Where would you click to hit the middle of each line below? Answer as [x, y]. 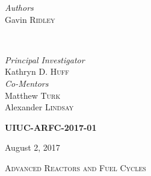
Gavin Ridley [30, 19]
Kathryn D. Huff [37, 71]
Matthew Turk [33, 95]
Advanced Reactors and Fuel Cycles [75, 167]
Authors [19, 7]
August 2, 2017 [32, 147]
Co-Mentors [27, 83]
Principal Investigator [45, 59]
